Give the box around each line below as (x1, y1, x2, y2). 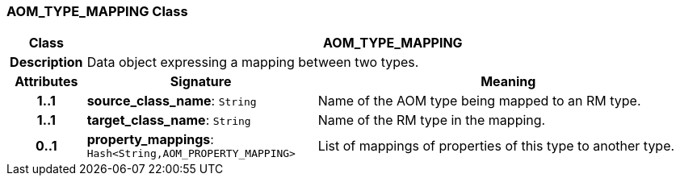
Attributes (15, 73, 78, 90)
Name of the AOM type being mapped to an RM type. (317, 93, 641, 110)
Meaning (481, 73, 536, 90)
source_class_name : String (86, 93, 257, 110)
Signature (170, 73, 232, 90)
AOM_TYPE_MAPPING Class (6, 3, 188, 19)
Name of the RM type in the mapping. (317, 112, 546, 129)
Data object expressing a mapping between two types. (86, 54, 419, 71)
